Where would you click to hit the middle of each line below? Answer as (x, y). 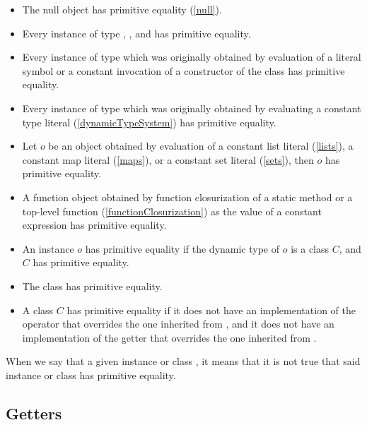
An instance (48, 248)
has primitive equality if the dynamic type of (182, 248)
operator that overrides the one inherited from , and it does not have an (178, 324)
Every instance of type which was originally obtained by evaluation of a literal (192, 57)
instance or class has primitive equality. (91, 375)
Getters (34, 413)
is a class (310, 248)
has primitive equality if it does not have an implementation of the (211, 310)
